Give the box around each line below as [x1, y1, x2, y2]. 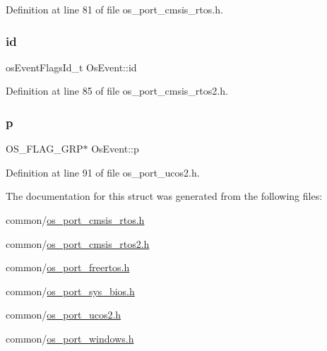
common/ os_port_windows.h [6, 331, 134, 345]
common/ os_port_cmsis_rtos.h [6, 213, 145, 227]
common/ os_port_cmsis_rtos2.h [6, 236, 150, 251]
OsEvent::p [91, 141, 139, 156]
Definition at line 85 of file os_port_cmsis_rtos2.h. [6, 83, 228, 98]
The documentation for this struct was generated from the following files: [6, 189, 323, 203]
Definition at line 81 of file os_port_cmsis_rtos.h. [6, 2, 223, 16]
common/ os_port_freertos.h [6, 260, 130, 275]
